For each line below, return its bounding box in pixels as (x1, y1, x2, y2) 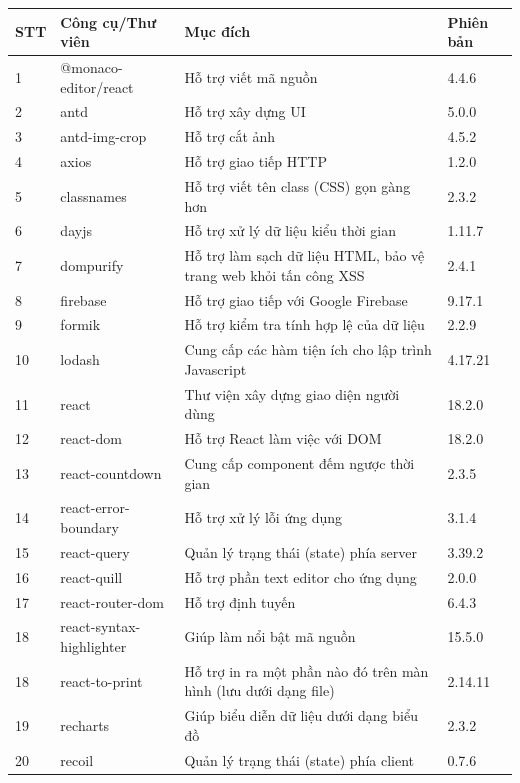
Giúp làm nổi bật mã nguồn (184, 626, 356, 647)
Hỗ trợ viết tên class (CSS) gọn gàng (184, 175, 411, 196)
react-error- (60, 497, 130, 518)
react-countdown (60, 462, 162, 483)
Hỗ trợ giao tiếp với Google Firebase (184, 289, 408, 310)
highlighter (60, 636, 127, 657)
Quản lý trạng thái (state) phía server (184, 541, 417, 562)
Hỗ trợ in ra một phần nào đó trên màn (184, 660, 429, 681)
